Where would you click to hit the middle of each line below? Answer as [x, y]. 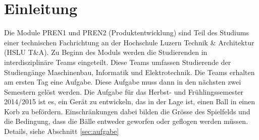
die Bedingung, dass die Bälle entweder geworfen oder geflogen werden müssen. [126, 121]
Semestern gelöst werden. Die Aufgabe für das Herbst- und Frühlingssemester [124, 91]
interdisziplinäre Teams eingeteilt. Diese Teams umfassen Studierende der [118, 62]
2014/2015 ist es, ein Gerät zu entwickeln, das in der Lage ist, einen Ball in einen [130, 101]
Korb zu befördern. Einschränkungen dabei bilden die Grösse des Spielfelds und [127, 111]
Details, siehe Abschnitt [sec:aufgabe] [62, 131]
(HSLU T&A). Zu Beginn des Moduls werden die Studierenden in [106, 52]
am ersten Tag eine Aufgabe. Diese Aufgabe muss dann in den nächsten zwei [123, 82]
